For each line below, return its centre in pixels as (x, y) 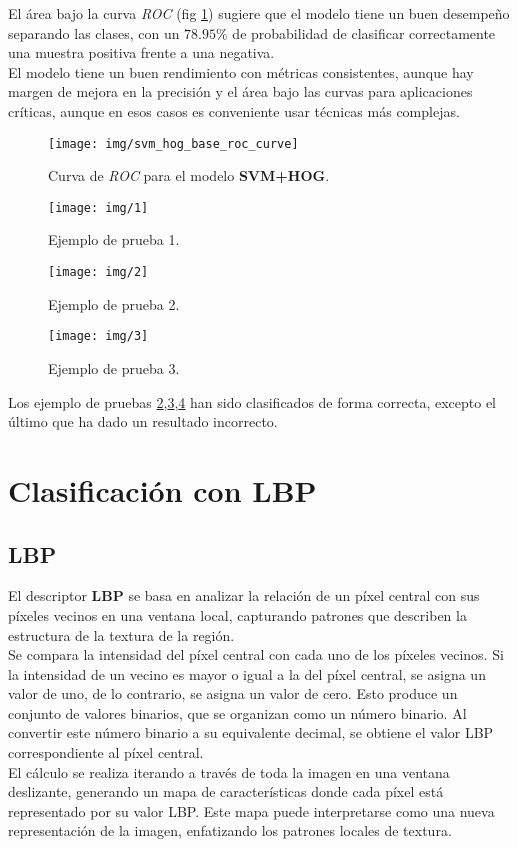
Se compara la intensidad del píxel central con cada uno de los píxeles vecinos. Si (256, 654)
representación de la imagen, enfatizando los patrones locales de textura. (230, 830)
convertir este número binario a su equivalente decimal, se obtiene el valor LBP (251, 732)
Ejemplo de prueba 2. (114, 303)
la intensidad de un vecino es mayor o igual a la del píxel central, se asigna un (247, 673)
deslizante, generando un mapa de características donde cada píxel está (226, 791)
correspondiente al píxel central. (106, 752)
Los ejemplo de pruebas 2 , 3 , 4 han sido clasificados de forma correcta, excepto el (252, 401)
